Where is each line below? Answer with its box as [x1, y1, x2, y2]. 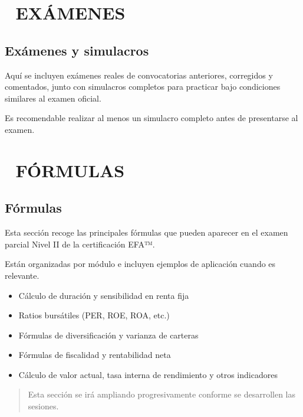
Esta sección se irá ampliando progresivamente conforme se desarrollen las [28, 388, 295, 400]
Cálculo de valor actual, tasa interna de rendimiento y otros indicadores [18, 368, 278, 380]
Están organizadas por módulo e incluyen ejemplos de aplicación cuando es [5, 258, 276, 270]
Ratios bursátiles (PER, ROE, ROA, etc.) [18, 309, 170, 321]
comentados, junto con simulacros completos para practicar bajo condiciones [5, 80, 281, 93]
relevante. [5, 269, 39, 281]
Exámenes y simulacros [5, 41, 149, 59]
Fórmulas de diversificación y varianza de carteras [18, 328, 199, 341]
